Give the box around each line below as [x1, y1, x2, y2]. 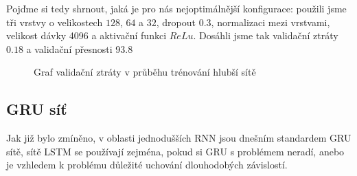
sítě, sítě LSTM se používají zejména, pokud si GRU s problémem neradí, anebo [6, 144, 345, 158]
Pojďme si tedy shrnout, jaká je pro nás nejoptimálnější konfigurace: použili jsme [6, 1, 347, 15]
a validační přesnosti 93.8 [26, 41, 133, 56]
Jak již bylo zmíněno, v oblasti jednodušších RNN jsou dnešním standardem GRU [6, 131, 352, 145]
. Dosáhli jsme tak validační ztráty [193, 28, 338, 43]
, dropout [156, 14, 196, 29]
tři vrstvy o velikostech [6, 14, 103, 29]
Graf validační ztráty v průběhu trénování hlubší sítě [34, 65, 256, 79]
